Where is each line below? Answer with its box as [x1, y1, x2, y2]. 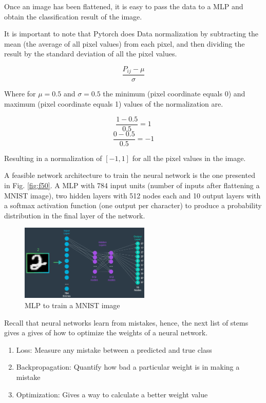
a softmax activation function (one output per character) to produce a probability [4, 200, 262, 211]
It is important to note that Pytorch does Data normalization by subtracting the [4, 28, 259, 39]
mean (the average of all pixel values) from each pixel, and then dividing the [4, 38, 245, 49]
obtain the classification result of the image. [4, 11, 142, 22]
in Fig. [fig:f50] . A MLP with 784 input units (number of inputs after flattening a [4, 179, 260, 190]
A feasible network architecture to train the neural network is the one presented [4, 170, 255, 180]
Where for [4, 88, 36, 99]
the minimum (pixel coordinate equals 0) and [103, 88, 245, 99]
